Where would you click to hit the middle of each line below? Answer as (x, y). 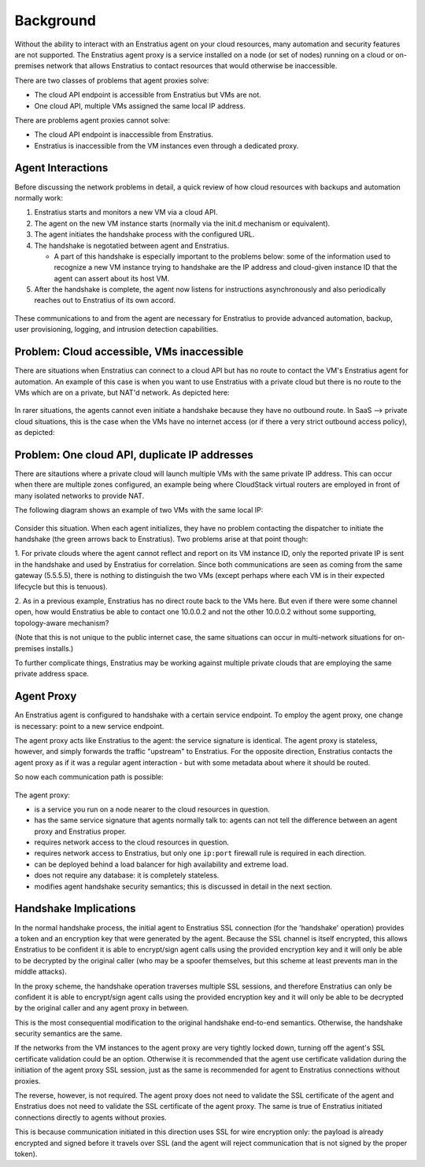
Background (55, 20)
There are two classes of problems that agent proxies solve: (112, 80)
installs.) (60, 648)
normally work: (39, 197)
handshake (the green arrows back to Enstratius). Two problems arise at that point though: (161, 539)
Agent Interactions (61, 168)
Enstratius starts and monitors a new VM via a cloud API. (126, 212)
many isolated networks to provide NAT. (79, 495)
